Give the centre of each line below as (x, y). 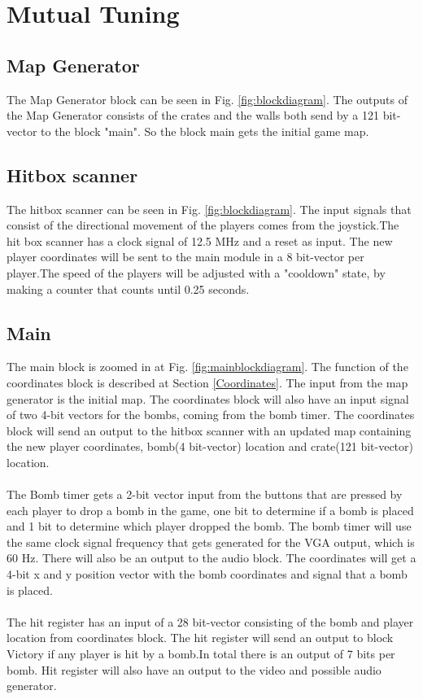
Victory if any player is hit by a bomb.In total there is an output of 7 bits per (201, 654)
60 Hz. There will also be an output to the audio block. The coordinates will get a (211, 558)
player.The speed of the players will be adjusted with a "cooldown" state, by (196, 272)
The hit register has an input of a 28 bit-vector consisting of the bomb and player (210, 621)
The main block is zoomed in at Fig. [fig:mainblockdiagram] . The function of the (207, 367)
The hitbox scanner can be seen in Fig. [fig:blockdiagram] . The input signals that (209, 209)
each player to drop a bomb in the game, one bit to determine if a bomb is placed (210, 510)
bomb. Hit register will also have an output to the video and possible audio (194, 669)
